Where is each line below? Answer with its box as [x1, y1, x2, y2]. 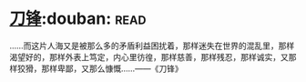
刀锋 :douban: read [9, 8, 147, 29]
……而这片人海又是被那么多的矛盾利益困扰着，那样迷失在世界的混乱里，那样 [9, 40, 295, 51]
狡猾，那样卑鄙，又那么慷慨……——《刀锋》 [16, 63, 184, 74]
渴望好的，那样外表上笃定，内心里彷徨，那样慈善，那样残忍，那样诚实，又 [9, 51, 289, 62]
